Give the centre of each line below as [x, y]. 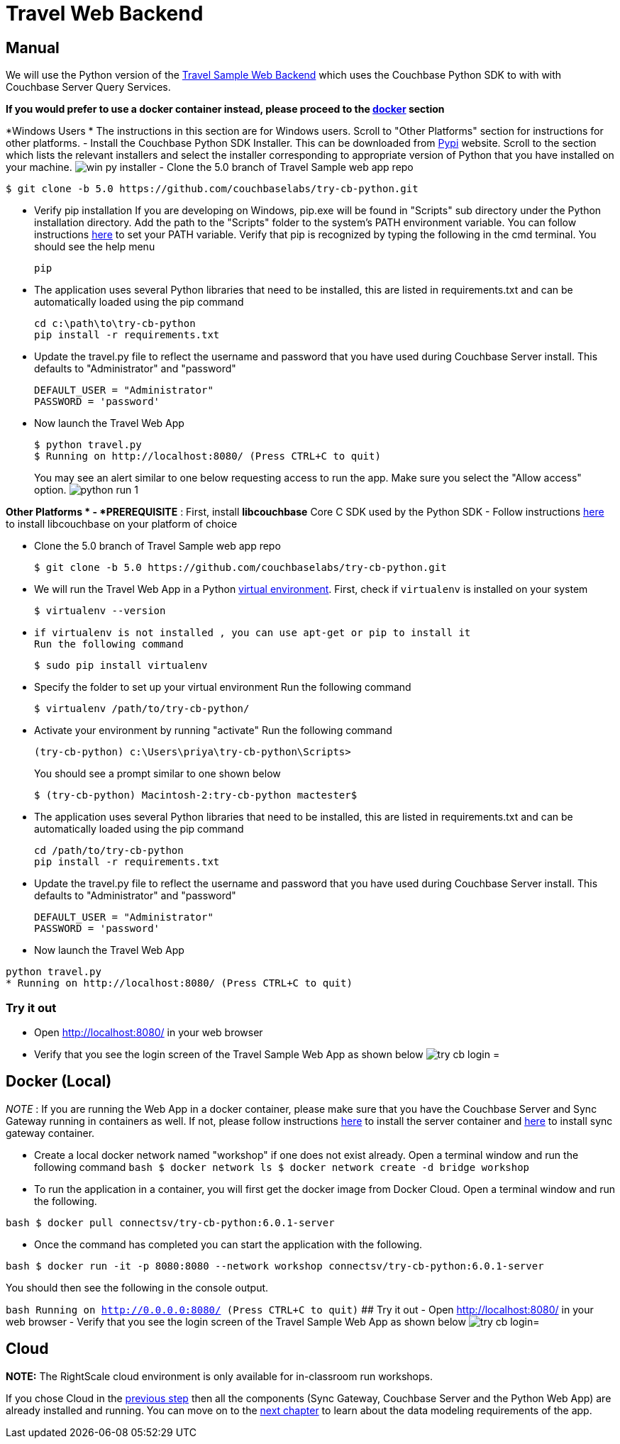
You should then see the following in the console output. [137, 1287]
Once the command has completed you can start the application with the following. [228, 1244]
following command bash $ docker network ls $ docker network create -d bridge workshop [282, 1167]
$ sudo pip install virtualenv [121, 666]
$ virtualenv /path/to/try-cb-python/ [142, 709]
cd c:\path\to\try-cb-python [115, 324]
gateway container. [50, 1133]
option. [50, 490]
